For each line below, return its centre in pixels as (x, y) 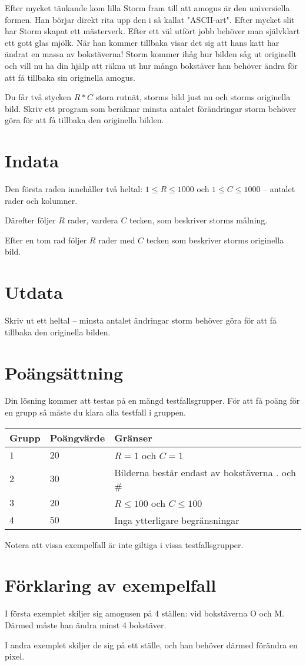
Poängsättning (64, 372)
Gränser (133, 437)
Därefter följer (30, 220)
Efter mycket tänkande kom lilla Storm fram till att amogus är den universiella (147, 8)
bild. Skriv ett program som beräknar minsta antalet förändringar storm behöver (151, 108)
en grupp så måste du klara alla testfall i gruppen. (95, 412)
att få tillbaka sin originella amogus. (70, 77)
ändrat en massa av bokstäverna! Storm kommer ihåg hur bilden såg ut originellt (151, 54)
